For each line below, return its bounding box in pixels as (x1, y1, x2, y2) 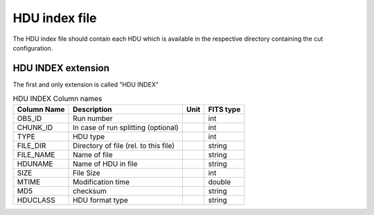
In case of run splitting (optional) (73, 122, 179, 132)
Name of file (73, 149, 114, 159)
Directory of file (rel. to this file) (73, 140, 175, 150)
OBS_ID (17, 113, 42, 123)
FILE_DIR (17, 140, 46, 150)
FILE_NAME (17, 149, 55, 159)
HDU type (73, 131, 105, 141)
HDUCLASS (17, 195, 55, 205)
